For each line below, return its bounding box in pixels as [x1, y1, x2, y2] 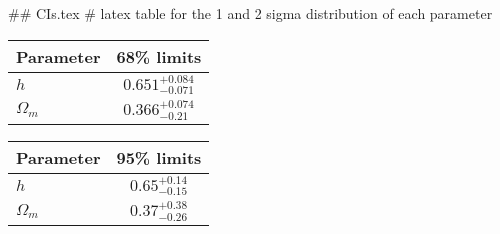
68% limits [116, 44, 202, 68]
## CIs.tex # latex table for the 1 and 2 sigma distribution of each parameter [8, 3, 493, 23]
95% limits [116, 145, 202, 169]
